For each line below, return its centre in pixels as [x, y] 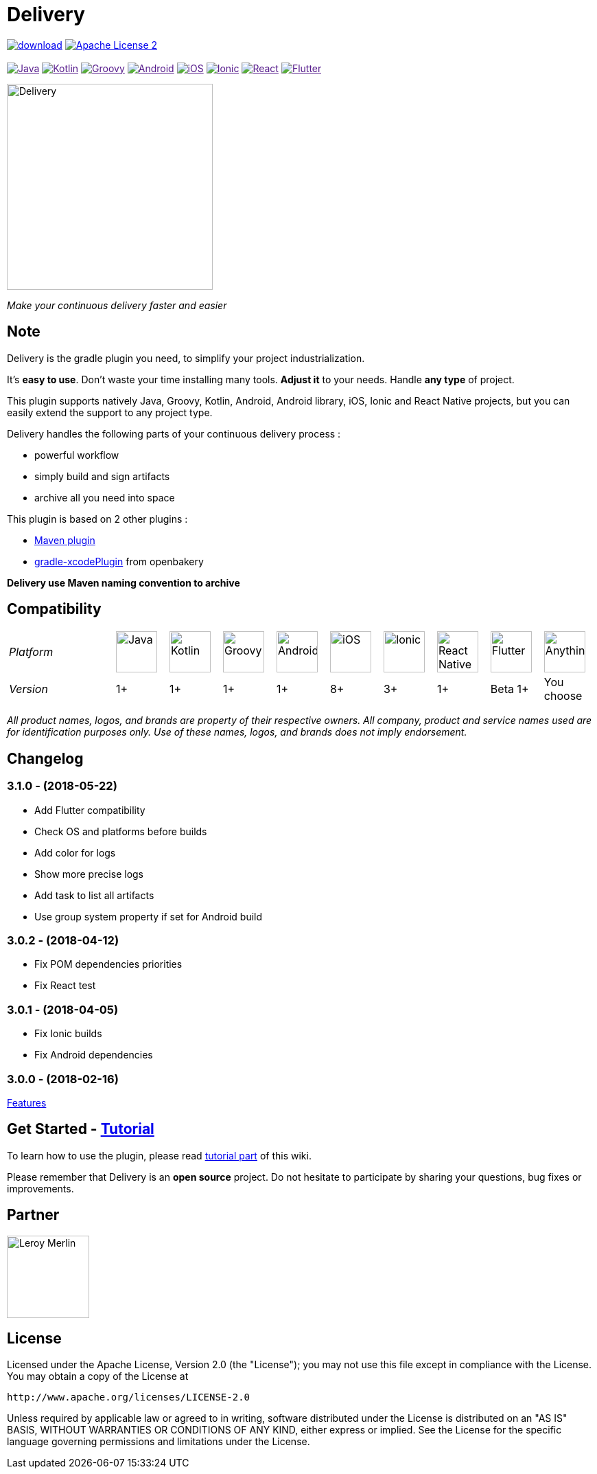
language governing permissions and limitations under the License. [159, 1442]
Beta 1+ [510, 689]
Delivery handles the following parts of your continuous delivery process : [174, 433]
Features [27, 1102]
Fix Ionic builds [68, 1034]
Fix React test [65, 986]
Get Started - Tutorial [81, 1129]
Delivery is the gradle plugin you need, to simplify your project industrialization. [186, 358]
